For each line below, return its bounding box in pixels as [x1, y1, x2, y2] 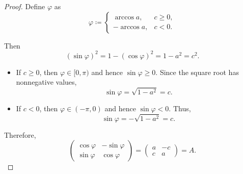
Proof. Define [4, 1, 45, 11]
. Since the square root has [155, 66, 239, 77]
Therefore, [4, 129, 36, 140]
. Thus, [169, 103, 191, 114]
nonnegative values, [16, 77, 77, 87]
